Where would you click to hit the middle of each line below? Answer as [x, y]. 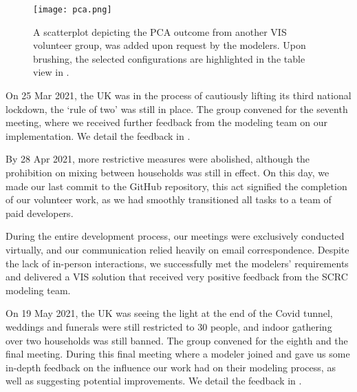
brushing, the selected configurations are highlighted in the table [169, 58]
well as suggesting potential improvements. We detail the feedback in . [154, 381]
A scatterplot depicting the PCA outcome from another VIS [160, 31]
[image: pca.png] [73, 10]
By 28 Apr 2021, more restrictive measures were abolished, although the [158, 159]
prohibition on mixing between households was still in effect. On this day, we [167, 172]
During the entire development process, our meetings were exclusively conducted [175, 236]
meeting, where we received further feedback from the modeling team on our [167, 122]
